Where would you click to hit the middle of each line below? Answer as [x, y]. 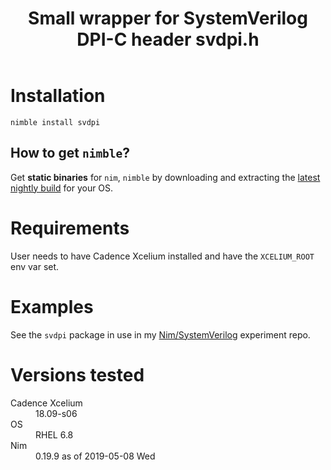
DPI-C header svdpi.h [168, 39]
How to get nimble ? [70, 153]
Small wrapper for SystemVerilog [168, 18]
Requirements [70, 228]
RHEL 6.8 [54, 434]
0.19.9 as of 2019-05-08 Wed [95, 456]
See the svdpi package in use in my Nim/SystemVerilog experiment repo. [160, 334]
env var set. [35, 266]
